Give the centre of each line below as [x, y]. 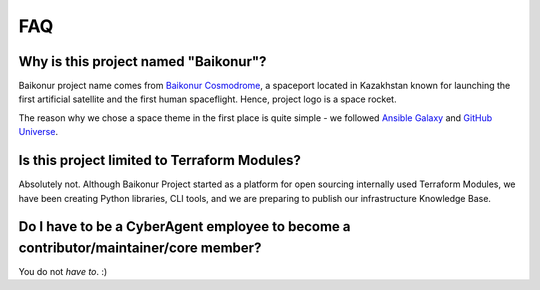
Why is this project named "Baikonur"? [142, 61]
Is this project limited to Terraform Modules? [160, 160]
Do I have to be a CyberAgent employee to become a [184, 226]
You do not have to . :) [63, 272]
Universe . [38, 132]
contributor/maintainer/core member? [140, 247]
